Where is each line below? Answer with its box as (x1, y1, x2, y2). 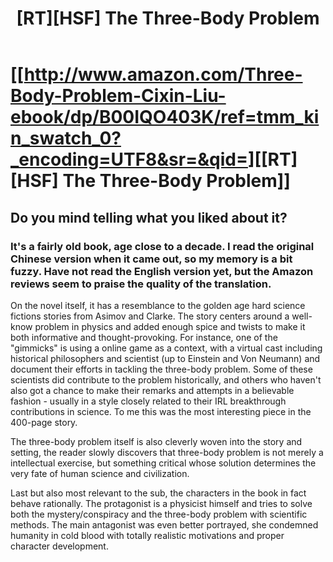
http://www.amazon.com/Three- (23, 63, 303, 86)
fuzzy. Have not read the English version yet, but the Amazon (10, 264, 314, 278)
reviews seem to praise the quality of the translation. (10, 277, 272, 291)
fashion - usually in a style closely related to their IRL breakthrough (10, 395, 287, 407)
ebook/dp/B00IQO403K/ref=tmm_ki (10, 106, 320, 129)
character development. (10, 540, 109, 552)
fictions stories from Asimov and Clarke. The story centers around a (10, 310, 290, 322)
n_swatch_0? (10, 127, 122, 150)
